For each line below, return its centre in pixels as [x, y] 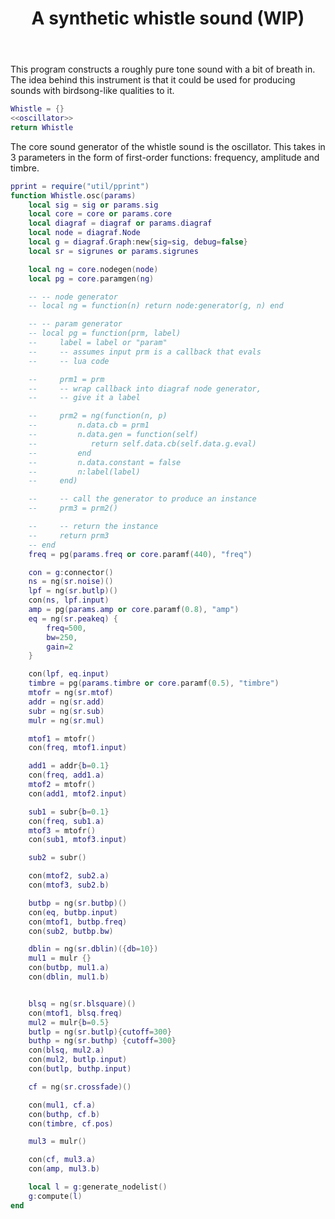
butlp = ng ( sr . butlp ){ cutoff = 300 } [100, 1032]
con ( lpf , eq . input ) [69, 674]
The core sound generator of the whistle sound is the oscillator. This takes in [168, 146]
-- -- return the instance [93, 527]
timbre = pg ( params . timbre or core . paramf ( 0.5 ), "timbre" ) [154, 683]
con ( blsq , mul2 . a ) [66, 1050]
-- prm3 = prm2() [73, 508]
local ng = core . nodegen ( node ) [93, 269]
